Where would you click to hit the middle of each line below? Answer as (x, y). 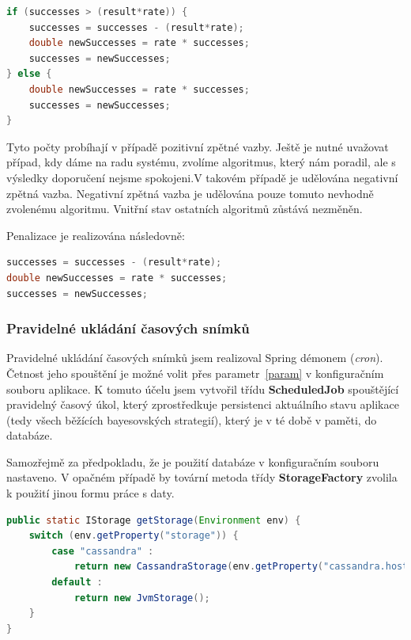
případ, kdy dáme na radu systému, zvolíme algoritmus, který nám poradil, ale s (201, 162)
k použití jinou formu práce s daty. (90, 493)
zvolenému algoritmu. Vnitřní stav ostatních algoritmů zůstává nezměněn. (185, 209)
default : (77, 583)
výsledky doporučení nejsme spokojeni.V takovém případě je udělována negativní (202, 177)
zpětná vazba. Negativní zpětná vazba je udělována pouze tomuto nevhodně (190, 193)
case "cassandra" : (103, 551)
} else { (29, 74)
